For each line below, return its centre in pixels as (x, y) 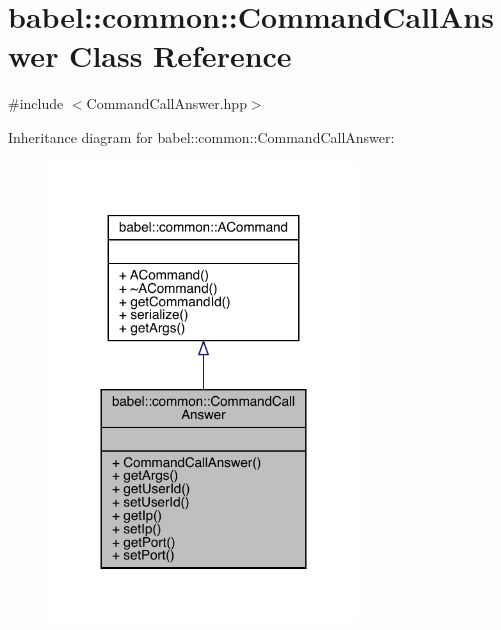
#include (36, 103)
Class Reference (180, 55)
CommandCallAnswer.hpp (166, 103)
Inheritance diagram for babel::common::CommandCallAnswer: (201, 136)
